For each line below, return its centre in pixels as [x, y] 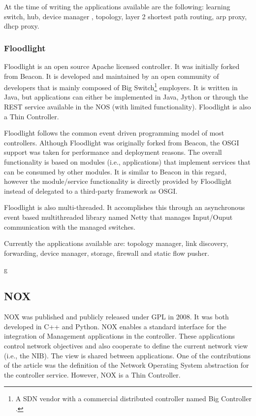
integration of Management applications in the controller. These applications [119, 336]
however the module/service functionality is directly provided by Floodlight [118, 181]
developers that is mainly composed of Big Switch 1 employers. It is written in [121, 87]
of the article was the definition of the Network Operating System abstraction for [127, 365]
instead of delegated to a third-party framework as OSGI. [91, 191]
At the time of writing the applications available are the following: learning [117, 6]
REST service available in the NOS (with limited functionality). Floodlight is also [128, 107]
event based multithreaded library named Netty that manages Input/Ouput [118, 217]
